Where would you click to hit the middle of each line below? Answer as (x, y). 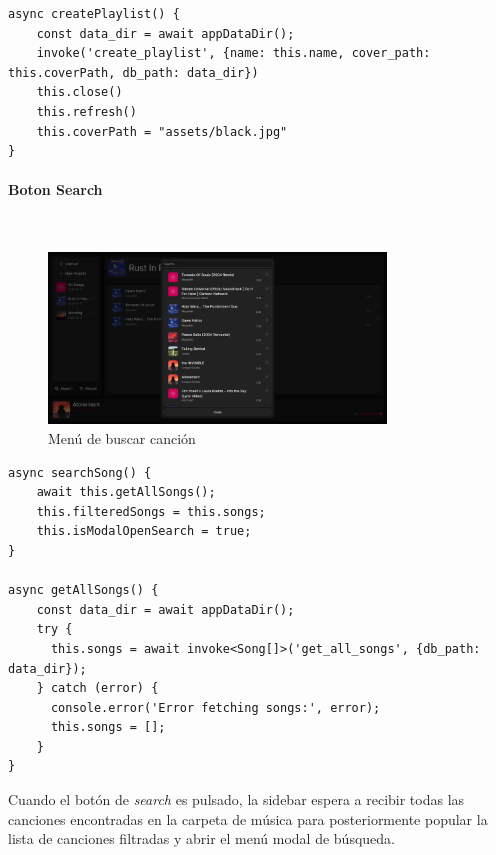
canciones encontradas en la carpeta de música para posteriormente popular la (248, 818)
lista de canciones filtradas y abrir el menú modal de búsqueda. (201, 838)
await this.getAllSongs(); (126, 492)
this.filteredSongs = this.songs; (151, 511)
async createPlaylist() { (94, 14)
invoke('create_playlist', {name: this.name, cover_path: (233, 53)
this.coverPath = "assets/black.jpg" (162, 131)
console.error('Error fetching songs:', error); (215, 707)
